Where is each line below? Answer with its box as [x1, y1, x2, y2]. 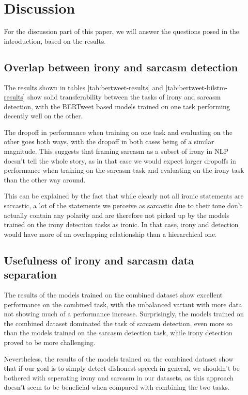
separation [4, 267, 57, 282]
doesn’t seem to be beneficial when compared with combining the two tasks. [4, 382, 230, 392]
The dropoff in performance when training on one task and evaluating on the [4, 127, 232, 137]
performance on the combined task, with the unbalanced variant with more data [4, 299, 242, 309]
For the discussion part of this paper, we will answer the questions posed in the [4, 26, 239, 36]
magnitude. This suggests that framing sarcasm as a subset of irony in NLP [4, 146, 229, 156]
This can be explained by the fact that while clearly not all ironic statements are [4, 191, 244, 201]
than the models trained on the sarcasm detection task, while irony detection [4, 328, 232, 338]
